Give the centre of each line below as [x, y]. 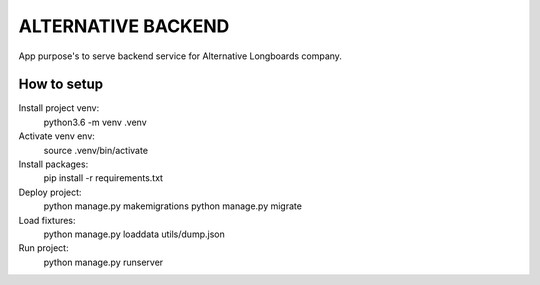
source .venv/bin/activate [96, 150]
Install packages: [53, 164]
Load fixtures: [47, 220]
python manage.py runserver [103, 262]
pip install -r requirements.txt [103, 178]
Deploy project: [50, 192]
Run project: [43, 248]
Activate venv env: [56, 136]
